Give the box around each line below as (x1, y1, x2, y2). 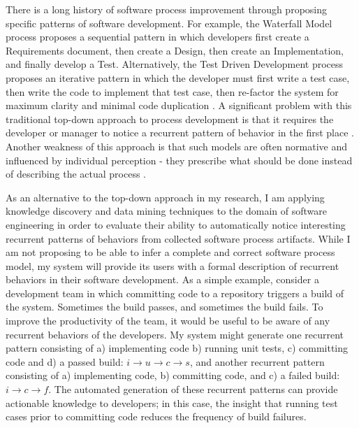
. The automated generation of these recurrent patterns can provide (48, 382, 338, 397)
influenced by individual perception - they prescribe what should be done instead (6, 152, 353, 167)
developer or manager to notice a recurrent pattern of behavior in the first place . (6, 125, 355, 140)
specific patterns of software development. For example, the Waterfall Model (6, 15, 332, 30)
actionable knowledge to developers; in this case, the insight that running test (6, 395, 338, 410)
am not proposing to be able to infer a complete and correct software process (6, 245, 335, 259)
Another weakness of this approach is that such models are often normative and (6, 138, 348, 153)
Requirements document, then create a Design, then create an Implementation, (6, 43, 344, 57)
